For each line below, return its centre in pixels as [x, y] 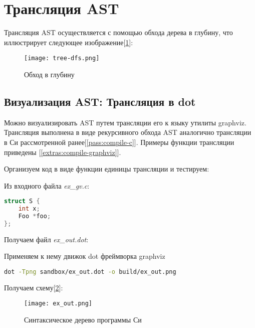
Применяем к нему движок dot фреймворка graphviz [85, 256]
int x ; [29, 209]
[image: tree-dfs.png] [62, 58]
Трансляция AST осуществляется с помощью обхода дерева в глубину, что [118, 32]
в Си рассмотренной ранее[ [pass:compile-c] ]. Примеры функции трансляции [119, 142]
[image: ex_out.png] [58, 304]
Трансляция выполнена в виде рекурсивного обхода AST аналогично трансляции [128, 132]
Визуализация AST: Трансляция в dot [100, 101]
